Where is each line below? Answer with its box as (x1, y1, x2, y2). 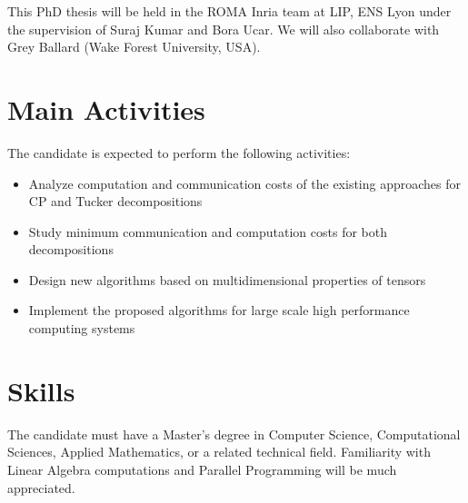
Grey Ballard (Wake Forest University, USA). (7, 37, 261, 56)
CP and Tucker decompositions (28, 192, 203, 211)
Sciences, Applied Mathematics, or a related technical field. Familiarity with (7, 442, 431, 461)
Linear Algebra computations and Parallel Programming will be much (7, 459, 397, 478)
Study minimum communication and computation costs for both (28, 222, 387, 241)
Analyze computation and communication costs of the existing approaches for (28, 173, 462, 192)
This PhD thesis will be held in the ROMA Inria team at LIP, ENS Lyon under (7, 2, 452, 20)
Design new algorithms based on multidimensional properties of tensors (28, 270, 426, 289)
